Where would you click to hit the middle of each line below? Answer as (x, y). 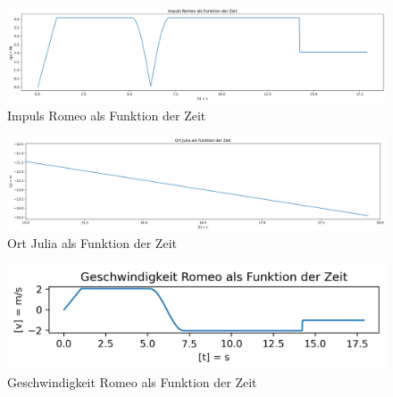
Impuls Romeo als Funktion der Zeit (107, 115)
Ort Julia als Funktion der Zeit (92, 243)
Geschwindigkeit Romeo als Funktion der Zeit (132, 381)
